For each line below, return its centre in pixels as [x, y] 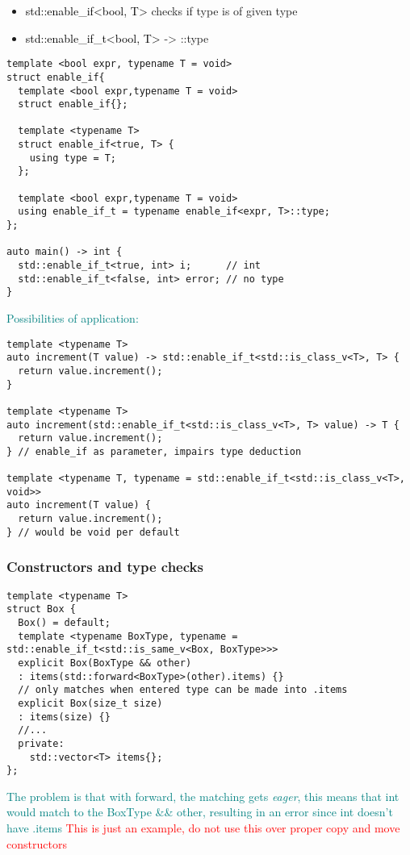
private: [41, 743]
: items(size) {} [64, 717]
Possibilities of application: [73, 318]
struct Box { [41, 609]
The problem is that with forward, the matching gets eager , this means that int [203, 796]
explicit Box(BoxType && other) [105, 663]
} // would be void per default [93, 532]
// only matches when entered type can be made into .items [183, 690]
